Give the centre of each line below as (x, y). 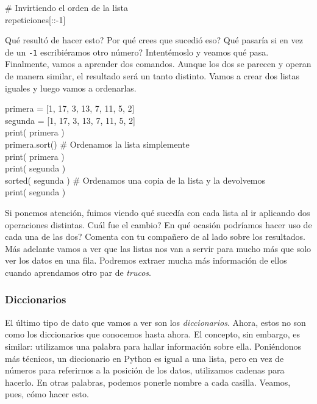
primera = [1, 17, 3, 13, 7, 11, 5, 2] (70, 108)
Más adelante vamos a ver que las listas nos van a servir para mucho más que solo (158, 248)
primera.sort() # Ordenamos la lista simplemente (97, 144)
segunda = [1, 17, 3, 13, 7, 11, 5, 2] (70, 120)
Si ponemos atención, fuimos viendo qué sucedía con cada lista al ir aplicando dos (158, 212)
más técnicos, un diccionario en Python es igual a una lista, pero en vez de (144, 358)
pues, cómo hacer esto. (47, 394)
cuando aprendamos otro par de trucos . (78, 272)
